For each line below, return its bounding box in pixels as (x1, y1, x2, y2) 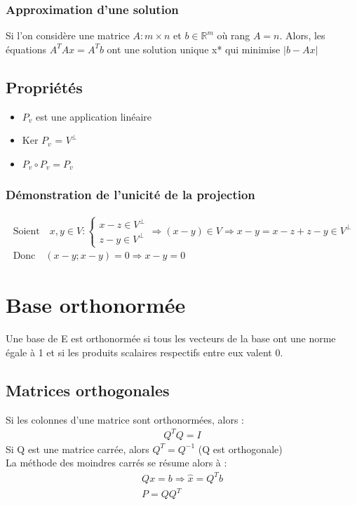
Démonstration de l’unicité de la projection (6, 186, 255, 203)
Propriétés (6, 76, 83, 97)
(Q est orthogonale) (198, 441, 283, 456)
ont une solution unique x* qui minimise (107, 41, 281, 56)
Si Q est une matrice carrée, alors (6, 441, 149, 456)
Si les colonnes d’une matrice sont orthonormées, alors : (6, 412, 245, 426)
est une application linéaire (36, 109, 152, 123)
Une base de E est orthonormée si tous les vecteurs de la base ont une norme (6, 331, 336, 346)
